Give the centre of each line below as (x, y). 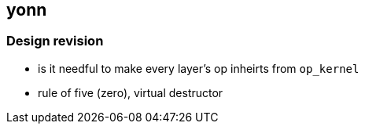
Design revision (55, 41)
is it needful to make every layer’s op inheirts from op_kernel (199, 68)
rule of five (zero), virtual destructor (131, 92)
